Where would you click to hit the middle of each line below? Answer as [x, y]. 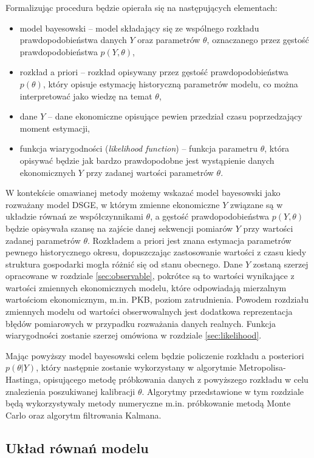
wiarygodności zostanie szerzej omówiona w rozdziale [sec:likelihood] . [134, 335]
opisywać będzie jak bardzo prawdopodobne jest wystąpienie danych [147, 160]
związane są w [256, 204]
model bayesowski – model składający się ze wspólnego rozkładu [139, 28]
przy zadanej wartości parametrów [150, 172]
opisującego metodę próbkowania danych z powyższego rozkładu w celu [176, 379]
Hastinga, [23, 379]
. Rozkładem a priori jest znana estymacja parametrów [189, 240]
